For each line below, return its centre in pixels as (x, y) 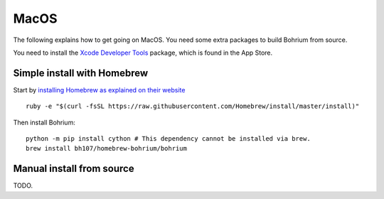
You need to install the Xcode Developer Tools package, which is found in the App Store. (143, 53)
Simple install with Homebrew (81, 73)
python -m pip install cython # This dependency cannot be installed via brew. (168, 139)
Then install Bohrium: (44, 122)
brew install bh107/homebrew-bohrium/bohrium (107, 149)
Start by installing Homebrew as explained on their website (99, 90)
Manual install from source (74, 169)
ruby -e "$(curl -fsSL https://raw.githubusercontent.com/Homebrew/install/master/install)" (193, 106)
